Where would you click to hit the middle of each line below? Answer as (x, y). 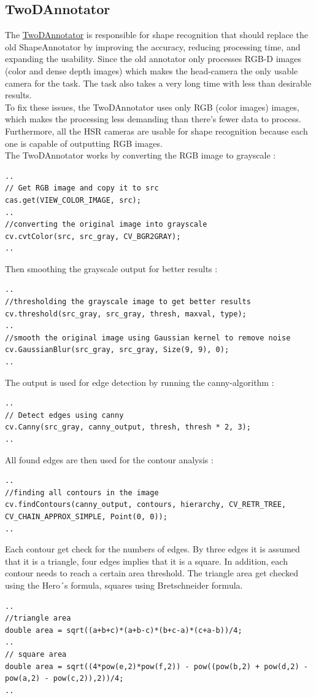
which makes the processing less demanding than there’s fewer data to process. (153, 119)
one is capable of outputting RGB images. (84, 143)
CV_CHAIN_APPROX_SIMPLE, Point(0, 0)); (86, 516)
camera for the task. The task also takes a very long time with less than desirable (158, 83)
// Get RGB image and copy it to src (82, 188)
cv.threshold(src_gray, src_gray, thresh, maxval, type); (126, 314)
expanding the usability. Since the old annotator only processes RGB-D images (153, 59)
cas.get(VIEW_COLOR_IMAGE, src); (73, 200)
